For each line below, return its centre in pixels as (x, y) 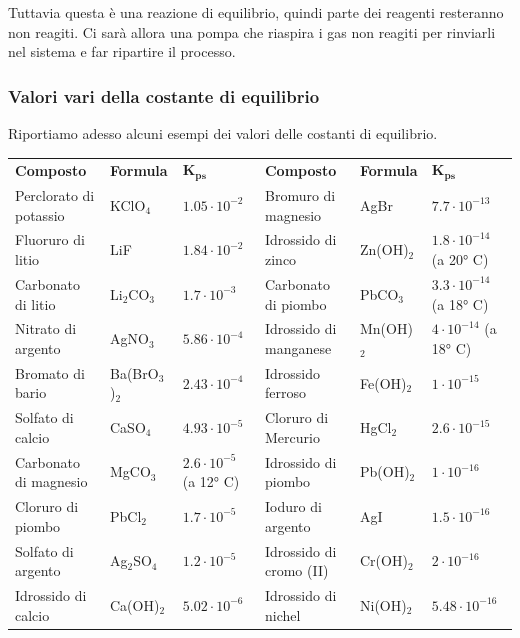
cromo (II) (296, 570)
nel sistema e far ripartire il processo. (122, 51)
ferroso (285, 392)
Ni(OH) (383, 604)
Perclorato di (55, 195)
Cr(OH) (383, 560)
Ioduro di (293, 506)
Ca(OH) (134, 604)
